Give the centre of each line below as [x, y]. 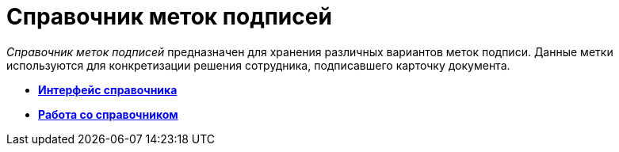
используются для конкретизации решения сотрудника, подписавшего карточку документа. [258, 65]
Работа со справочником [108, 114]
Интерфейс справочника [108, 89]
